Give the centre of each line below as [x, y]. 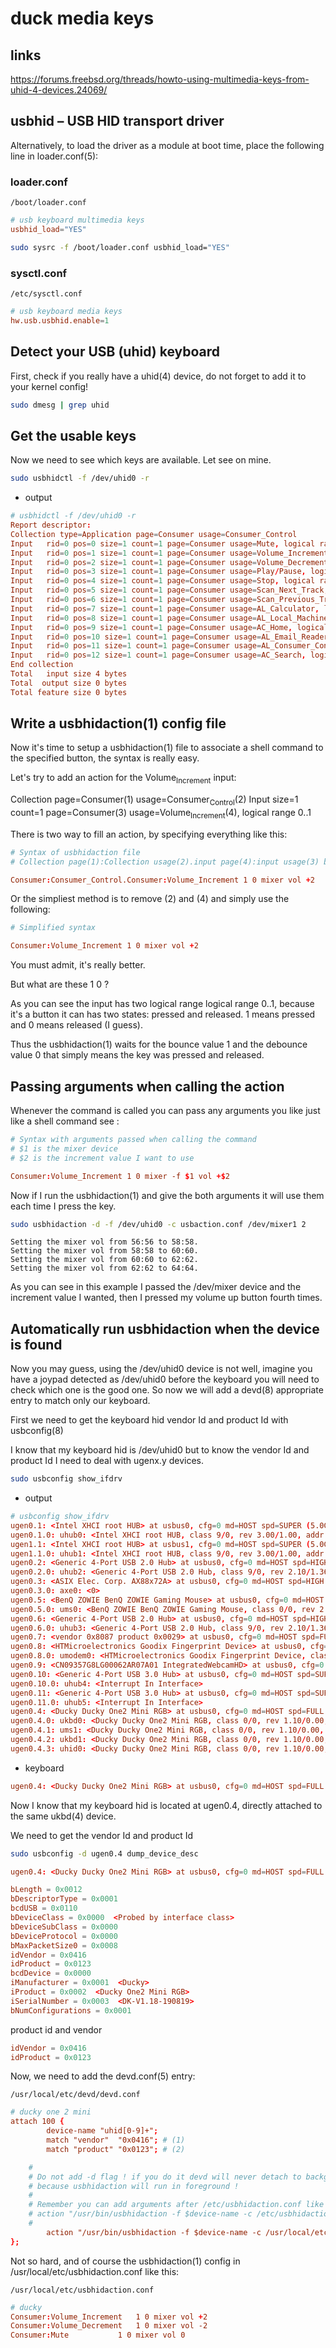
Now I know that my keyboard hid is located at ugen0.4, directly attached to [166, 1805]
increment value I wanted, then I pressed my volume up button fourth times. [166, 1298]
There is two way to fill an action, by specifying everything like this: [149, 834]
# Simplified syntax [53, 928]
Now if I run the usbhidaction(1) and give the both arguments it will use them [167, 1195]
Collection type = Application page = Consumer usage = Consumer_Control [154, 534]
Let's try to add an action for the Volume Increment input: [123, 779]
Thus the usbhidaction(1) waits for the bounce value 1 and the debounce [159, 1044]
